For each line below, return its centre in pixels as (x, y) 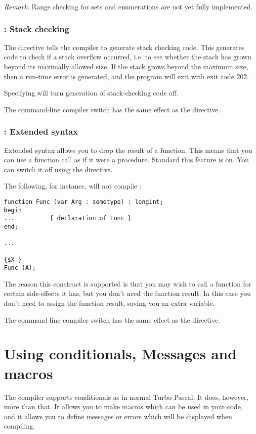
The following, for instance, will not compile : (73, 186)
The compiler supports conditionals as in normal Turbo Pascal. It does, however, (126, 397)
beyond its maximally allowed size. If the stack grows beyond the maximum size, (126, 66)
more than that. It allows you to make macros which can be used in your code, (123, 407)
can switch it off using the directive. (58, 169)
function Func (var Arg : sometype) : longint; (84, 202)
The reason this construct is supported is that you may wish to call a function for (128, 283)
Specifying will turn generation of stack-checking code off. (91, 93)
